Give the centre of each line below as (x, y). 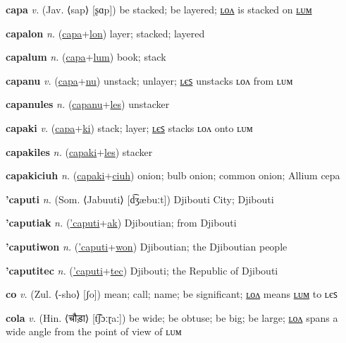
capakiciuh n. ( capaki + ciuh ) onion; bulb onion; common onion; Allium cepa (173, 175)
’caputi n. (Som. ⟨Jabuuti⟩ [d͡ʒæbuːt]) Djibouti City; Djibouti (140, 199)
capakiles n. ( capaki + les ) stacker (79, 151)
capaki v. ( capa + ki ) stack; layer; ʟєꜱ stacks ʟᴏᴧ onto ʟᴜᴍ (129, 127)
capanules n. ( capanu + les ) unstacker (88, 104)
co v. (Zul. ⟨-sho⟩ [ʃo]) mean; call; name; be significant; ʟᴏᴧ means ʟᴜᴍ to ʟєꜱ (172, 294)
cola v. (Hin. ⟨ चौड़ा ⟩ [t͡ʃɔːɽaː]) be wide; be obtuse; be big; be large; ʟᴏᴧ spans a (172, 317)
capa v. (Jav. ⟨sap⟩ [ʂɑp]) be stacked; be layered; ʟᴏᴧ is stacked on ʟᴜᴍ (159, 9)
